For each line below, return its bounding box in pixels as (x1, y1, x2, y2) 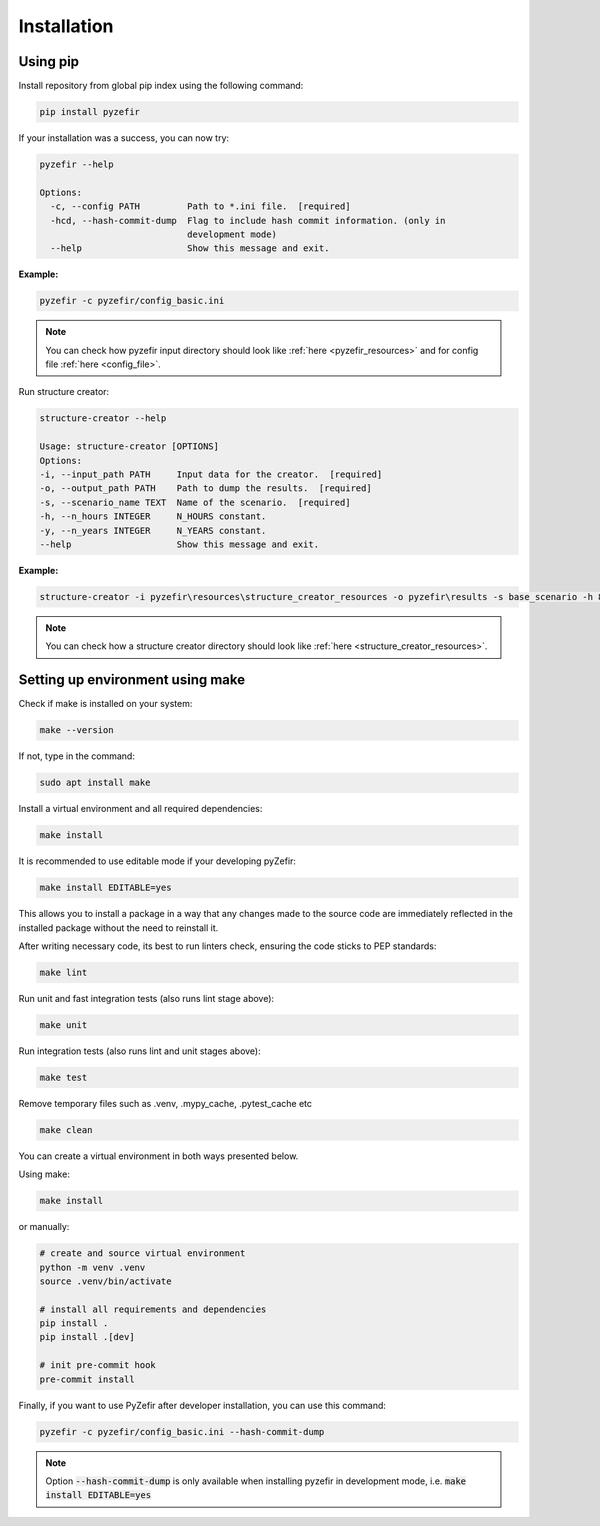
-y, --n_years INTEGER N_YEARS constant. (39, 525, 267, 536)
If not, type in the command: (18, 750, 135, 762)
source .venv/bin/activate (39, 1275, 172, 1287)
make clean (39, 1124, 93, 1135)
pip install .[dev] (39, 1331, 135, 1343)
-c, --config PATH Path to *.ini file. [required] (50, 201, 351, 212)
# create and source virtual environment (39, 1248, 246, 1259)
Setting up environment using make (18, 671, 246, 689)
